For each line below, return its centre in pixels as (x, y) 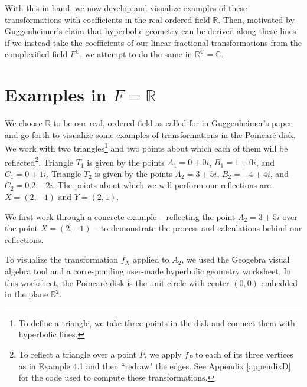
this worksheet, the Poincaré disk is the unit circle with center (117, 282)
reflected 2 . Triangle (39, 161)
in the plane (27, 294)
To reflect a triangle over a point (78, 354)
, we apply (163, 354)
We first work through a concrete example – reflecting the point (120, 216)
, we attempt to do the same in (136, 54)
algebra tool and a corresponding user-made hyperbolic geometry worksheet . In (148, 270)
